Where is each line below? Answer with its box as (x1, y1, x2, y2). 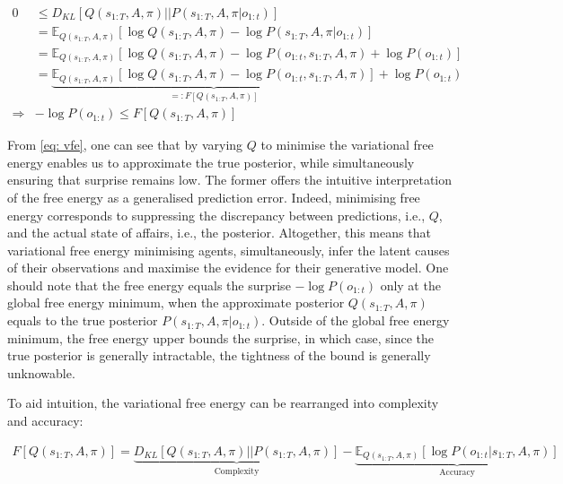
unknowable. (7, 363, 75, 382)
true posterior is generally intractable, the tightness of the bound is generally (7, 346, 431, 365)
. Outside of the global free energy (261, 311, 450, 330)
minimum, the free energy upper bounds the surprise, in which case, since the (7, 328, 435, 347)
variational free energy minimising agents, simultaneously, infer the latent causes (7, 240, 450, 259)
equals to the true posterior (7, 311, 158, 330)
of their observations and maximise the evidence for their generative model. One (7, 258, 449, 277)
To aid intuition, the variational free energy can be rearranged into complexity (7, 393, 439, 412)
